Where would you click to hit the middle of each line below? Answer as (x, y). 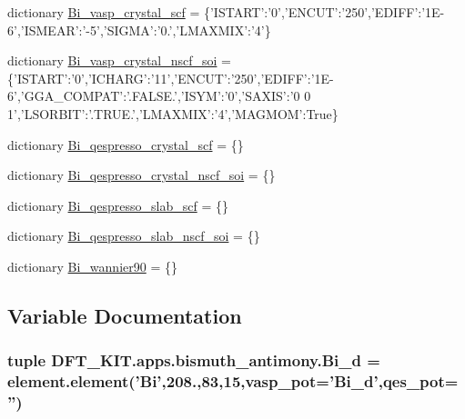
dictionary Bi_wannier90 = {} (92, 266)
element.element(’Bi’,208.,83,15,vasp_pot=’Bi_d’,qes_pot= (233, 381)
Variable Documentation (125, 315)
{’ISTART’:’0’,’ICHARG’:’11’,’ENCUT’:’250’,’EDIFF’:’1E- (171, 78)
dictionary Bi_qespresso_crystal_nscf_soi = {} (142, 175)
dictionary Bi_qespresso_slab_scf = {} (118, 205)
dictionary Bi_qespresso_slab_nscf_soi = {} (134, 236)
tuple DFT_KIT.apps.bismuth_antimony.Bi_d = (194, 360)
